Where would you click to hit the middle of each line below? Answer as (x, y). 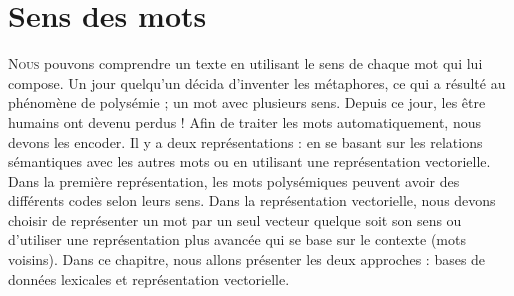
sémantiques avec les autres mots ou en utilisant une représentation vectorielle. (249, 161)
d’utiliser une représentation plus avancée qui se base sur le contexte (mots (237, 239)
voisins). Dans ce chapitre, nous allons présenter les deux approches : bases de (247, 259)
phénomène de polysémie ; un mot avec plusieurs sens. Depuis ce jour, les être (247, 102)
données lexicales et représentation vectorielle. (149, 278)
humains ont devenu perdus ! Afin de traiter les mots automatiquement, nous (245, 121)
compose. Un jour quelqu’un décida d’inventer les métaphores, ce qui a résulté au (257, 82)
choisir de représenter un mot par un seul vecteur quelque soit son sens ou (235, 219)
